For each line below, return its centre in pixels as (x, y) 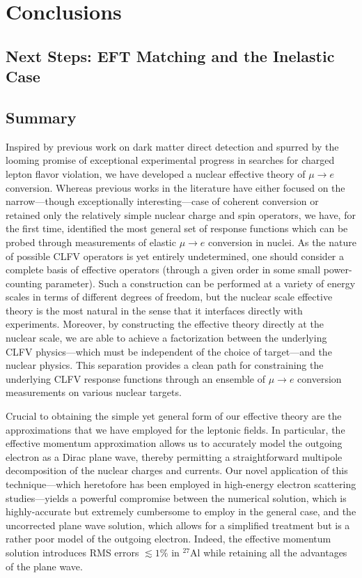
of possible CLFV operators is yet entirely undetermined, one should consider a (175, 256)
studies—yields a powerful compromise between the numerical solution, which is (176, 497)
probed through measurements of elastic (91, 242)
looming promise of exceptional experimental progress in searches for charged (170, 160)
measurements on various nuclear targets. (94, 392)
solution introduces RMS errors (72, 552)
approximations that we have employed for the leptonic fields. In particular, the (175, 429)
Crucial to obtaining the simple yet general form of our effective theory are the (174, 416)
